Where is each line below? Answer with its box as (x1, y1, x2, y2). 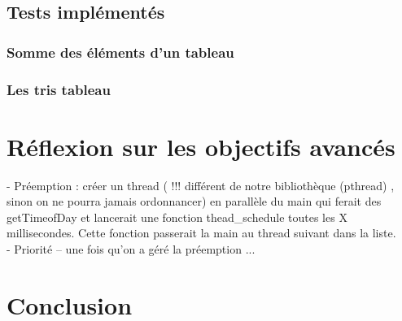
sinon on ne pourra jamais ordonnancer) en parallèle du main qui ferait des (7, 193, 382, 210)
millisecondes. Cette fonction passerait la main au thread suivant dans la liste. (7, 224, 396, 241)
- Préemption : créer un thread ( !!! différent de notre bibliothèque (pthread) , (7, 176, 395, 193)
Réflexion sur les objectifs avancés (7, 129, 395, 163)
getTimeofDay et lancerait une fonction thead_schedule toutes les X (7, 208, 347, 225)
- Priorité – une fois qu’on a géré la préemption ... (7, 240, 256, 257)
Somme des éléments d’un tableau (7, 41, 234, 62)
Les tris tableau (7, 79, 111, 99)
